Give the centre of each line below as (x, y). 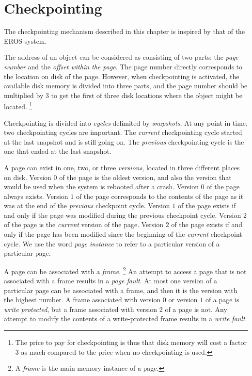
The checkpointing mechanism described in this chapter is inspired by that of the (125, 31)
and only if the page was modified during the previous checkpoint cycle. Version (123, 215)
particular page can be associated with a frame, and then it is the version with (121, 290)
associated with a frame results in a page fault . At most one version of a (110, 281)
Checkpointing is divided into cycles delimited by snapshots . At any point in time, (126, 123)
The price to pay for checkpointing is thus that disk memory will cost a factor (131, 342)
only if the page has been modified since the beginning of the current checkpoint (123, 234)
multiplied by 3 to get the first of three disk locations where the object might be (123, 95)
